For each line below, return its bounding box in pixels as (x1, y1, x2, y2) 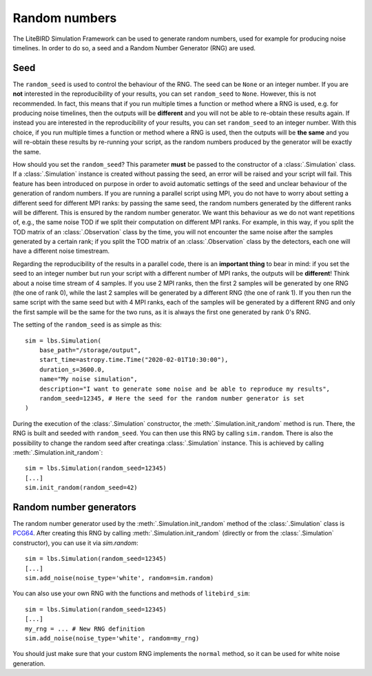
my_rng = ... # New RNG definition (25, 624, 145, 633)
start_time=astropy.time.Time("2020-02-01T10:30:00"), (39, 356, 229, 364)
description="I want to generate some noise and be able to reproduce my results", (39, 385, 331, 393)
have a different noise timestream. (12, 247, 110, 255)
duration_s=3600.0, (39, 365, 105, 373)
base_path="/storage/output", (39, 347, 141, 354)
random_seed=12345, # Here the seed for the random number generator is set (39, 394, 305, 402)
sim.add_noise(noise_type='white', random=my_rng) (25, 634, 200, 642)
